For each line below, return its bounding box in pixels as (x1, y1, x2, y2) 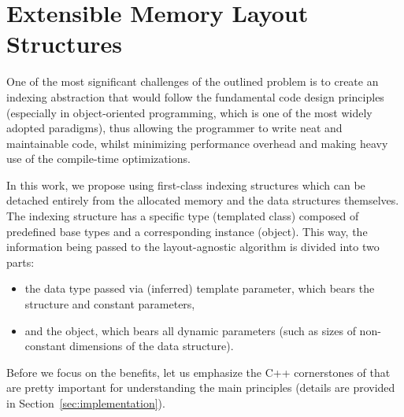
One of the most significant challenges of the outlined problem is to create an (6, 73, 379, 90)
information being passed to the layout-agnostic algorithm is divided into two (6, 238, 380, 255)
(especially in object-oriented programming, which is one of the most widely (6, 104, 372, 120)
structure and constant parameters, (24, 296, 195, 312)
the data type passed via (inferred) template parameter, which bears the (24, 280, 375, 297)
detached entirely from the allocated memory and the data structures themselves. (6, 192, 399, 208)
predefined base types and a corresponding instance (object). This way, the (6, 223, 368, 239)
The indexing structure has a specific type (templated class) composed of (6, 208, 359, 224)
